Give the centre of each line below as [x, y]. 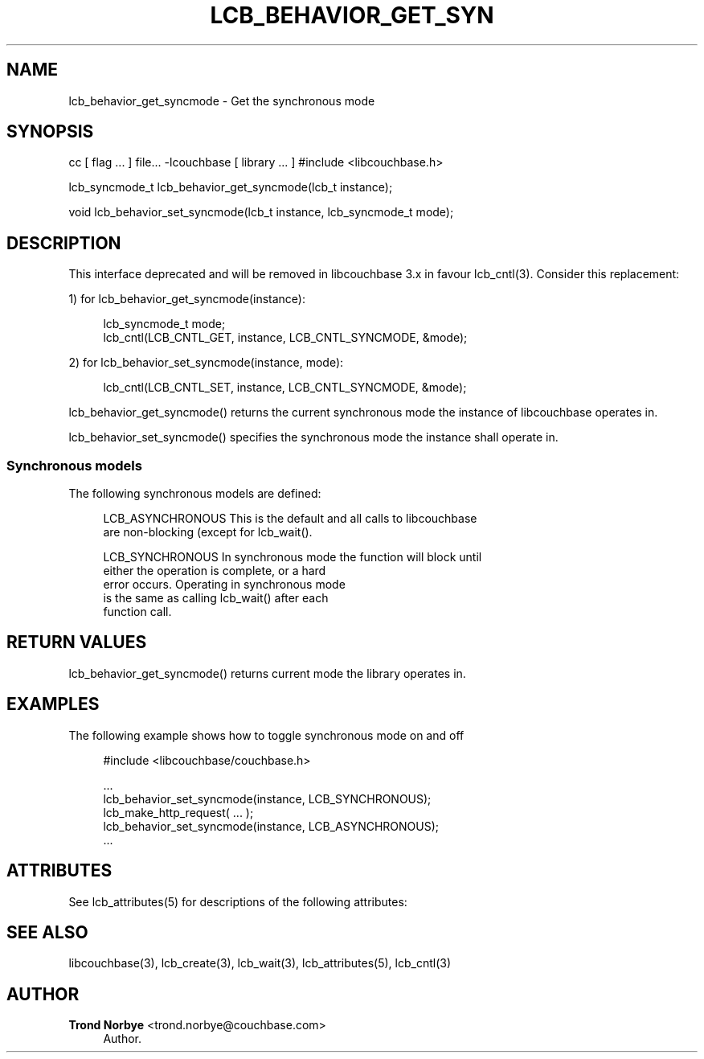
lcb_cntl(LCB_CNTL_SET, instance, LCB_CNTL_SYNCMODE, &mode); [285, 388]
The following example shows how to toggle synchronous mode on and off [266, 735]
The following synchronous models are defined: [195, 494]
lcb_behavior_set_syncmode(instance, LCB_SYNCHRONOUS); [267, 798]
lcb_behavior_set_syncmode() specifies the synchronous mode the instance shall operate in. [313, 437]
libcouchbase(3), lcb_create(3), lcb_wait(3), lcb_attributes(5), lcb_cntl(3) [260, 963]
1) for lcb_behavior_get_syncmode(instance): [187, 299]
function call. [137, 612]
